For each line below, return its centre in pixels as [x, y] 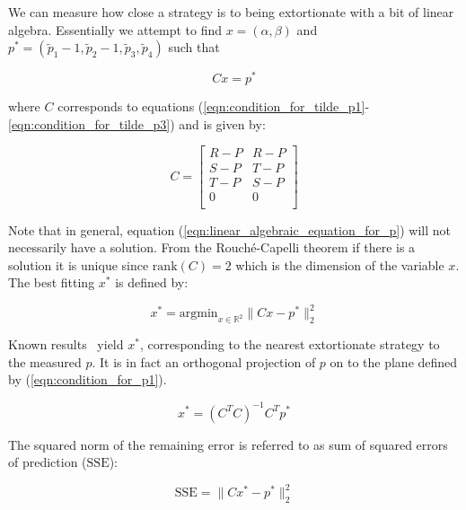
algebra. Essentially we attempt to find [115, 29]
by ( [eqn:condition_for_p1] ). [88, 379]
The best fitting [52, 282]
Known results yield [66, 344]
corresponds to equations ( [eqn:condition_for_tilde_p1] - [214, 106]
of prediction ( [48, 462]
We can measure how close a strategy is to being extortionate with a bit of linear [231, 12]
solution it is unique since [79, 264]
